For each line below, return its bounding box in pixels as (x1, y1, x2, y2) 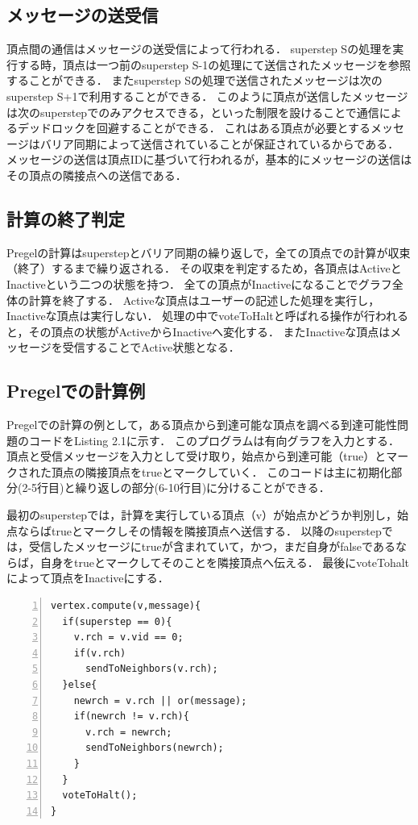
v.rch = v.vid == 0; (73, 631, 184, 644)
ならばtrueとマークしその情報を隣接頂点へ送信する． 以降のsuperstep (17, 522, 382, 539)
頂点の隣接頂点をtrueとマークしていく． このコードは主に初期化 (51, 463, 391, 480)
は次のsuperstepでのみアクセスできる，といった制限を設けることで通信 (6, 103, 379, 120)
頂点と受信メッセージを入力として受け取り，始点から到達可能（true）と (6, 448, 387, 465)
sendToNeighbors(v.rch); (85, 663, 218, 675)
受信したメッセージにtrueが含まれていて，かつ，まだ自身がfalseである (28, 538, 395, 555)
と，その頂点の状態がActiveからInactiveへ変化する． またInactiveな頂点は (6, 323, 391, 340)
